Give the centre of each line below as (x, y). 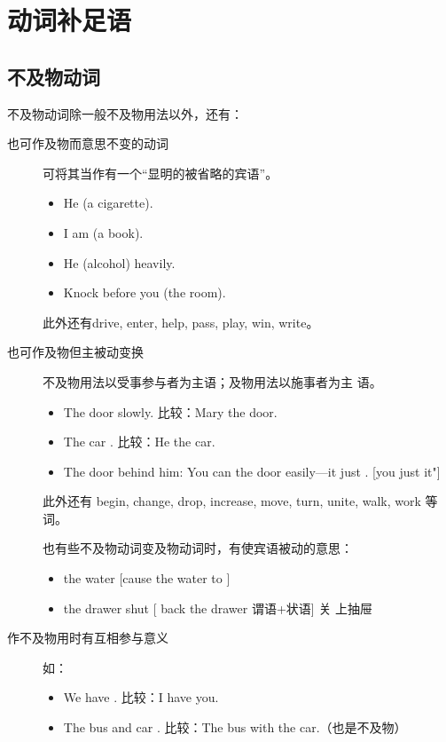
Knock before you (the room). (145, 292)
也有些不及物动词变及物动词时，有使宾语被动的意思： (198, 548)
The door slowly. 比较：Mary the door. (170, 411)
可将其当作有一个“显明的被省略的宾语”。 (160, 173)
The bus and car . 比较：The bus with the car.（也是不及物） (235, 727)
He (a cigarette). (108, 203)
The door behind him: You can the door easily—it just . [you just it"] (252, 471)
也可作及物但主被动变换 (75, 352)
